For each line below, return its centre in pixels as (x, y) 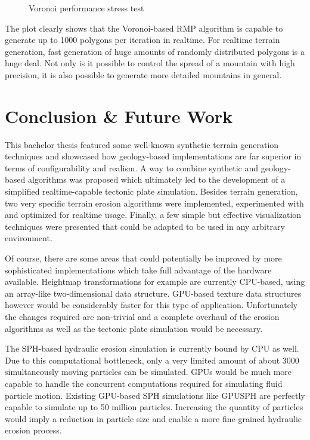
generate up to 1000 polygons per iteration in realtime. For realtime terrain (142, 40)
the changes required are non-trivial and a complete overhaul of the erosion (142, 316)
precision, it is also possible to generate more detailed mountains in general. (143, 74)
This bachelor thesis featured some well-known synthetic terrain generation (142, 144)
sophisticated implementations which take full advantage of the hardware (138, 270)
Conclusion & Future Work (119, 116)
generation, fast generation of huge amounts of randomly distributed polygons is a (155, 51)
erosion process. (33, 430)
